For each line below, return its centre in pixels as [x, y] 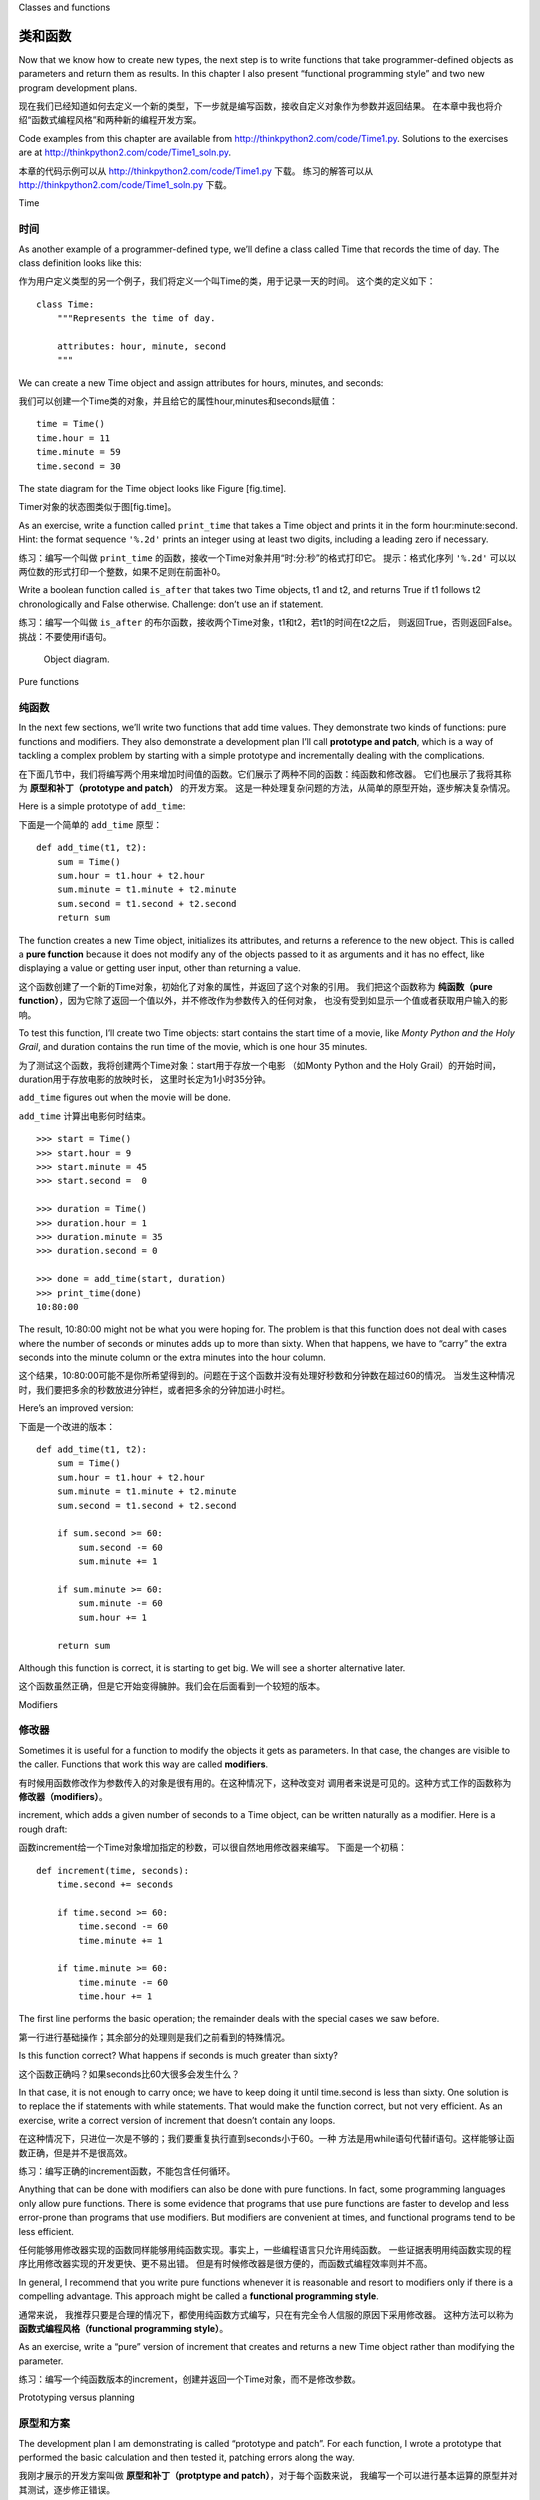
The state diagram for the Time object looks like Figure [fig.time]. [152, 489]
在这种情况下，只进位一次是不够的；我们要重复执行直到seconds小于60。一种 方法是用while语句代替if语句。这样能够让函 [266, 2139]
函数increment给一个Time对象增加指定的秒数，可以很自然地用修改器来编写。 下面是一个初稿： [212, 1847]
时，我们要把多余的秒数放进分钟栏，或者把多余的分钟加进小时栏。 [154, 1389]
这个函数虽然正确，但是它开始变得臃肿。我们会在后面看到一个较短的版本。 [171, 1686]
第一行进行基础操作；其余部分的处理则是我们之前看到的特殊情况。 [154, 2037]
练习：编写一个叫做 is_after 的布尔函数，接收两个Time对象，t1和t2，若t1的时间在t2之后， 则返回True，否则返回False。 [268, 622]
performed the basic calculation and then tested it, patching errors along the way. [186, 2457]
